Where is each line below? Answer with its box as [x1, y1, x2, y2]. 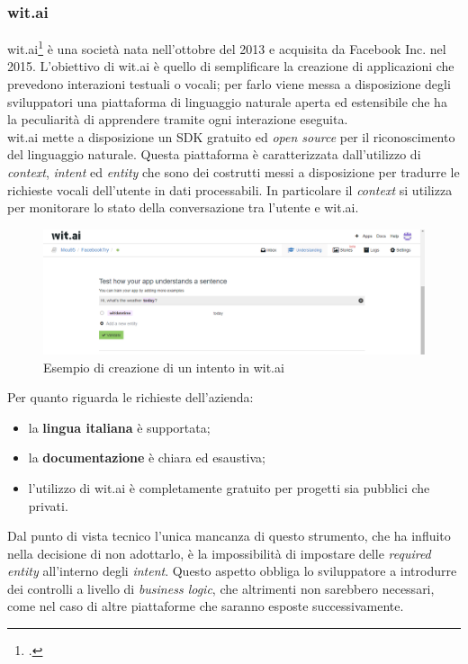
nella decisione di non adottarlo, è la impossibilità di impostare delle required [7, 543, 431, 562]
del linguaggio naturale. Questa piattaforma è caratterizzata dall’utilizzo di [7, 145, 421, 164]
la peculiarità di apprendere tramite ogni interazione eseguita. [7, 110, 348, 129]
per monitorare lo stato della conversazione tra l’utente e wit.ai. [7, 198, 359, 217]
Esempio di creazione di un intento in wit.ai [43, 357, 284, 376]
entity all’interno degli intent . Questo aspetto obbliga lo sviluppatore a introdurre [7, 561, 457, 580]
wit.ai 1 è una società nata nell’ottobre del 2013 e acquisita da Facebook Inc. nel [7, 37, 446, 58]
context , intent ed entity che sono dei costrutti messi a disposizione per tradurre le [7, 163, 460, 182]
